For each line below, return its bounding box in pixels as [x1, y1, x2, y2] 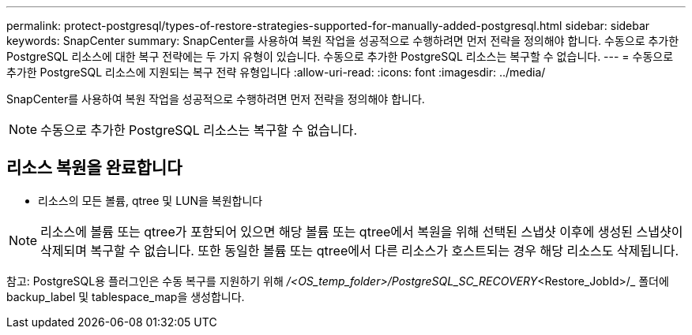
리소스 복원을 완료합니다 [6, 158, 182, 178]
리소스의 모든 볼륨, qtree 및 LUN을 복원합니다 [38, 193, 263, 207]
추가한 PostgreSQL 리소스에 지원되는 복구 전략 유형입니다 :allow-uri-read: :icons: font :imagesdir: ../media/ [6, 65, 546, 79]
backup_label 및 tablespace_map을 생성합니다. [6, 289, 245, 303]
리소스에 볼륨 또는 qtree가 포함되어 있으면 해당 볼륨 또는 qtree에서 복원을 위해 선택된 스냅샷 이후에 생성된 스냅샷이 [40, 223, 683, 240]
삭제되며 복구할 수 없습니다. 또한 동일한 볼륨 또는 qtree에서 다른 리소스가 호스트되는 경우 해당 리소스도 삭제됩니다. [40, 242, 679, 259]
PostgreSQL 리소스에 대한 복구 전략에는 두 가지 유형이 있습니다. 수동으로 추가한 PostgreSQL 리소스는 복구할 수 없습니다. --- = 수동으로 [6, 50, 674, 63]
